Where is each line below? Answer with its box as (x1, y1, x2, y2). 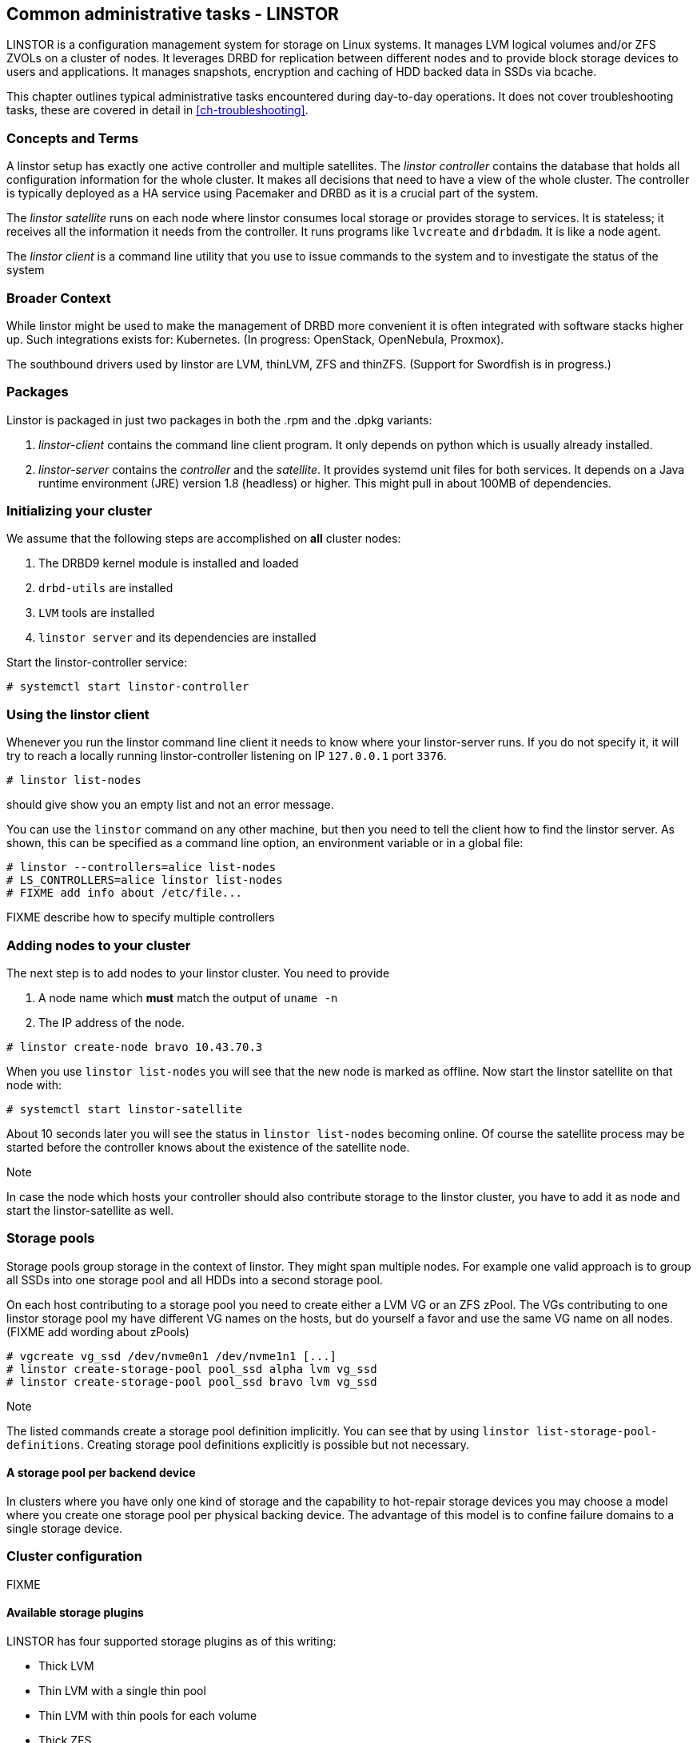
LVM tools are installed (38, 606, 155, 620)
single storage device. (6, 1521, 123, 1535)
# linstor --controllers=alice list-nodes (6, 861, 277, 874)
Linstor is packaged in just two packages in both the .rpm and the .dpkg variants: (6, 412, 432, 427)
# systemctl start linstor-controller (6, 680, 249, 694)
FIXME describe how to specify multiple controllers (6, 910, 275, 925)
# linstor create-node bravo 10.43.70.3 (6, 1040, 263, 1053)
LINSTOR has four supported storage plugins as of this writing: (6, 1634, 337, 1648)
